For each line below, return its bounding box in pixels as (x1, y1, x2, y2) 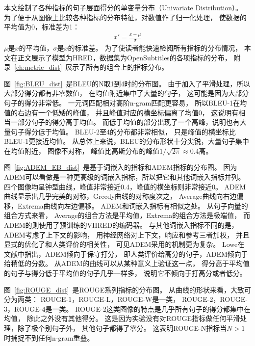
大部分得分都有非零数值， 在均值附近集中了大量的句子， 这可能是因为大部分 (4, 88, 249, 98)
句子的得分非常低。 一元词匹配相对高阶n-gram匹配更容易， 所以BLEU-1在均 (4, 97, 247, 107)
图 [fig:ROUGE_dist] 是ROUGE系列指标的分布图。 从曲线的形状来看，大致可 (4, 284, 251, 294)
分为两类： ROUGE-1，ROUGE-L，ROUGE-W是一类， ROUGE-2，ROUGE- (4, 294, 248, 304)
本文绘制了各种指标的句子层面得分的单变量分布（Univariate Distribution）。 (4, 2, 243, 12)
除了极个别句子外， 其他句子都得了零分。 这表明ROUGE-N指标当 (17, 322, 227, 333)
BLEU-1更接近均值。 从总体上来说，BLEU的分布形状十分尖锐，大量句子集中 (4, 136, 249, 146)
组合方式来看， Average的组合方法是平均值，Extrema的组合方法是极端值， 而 (4, 210, 250, 220)
